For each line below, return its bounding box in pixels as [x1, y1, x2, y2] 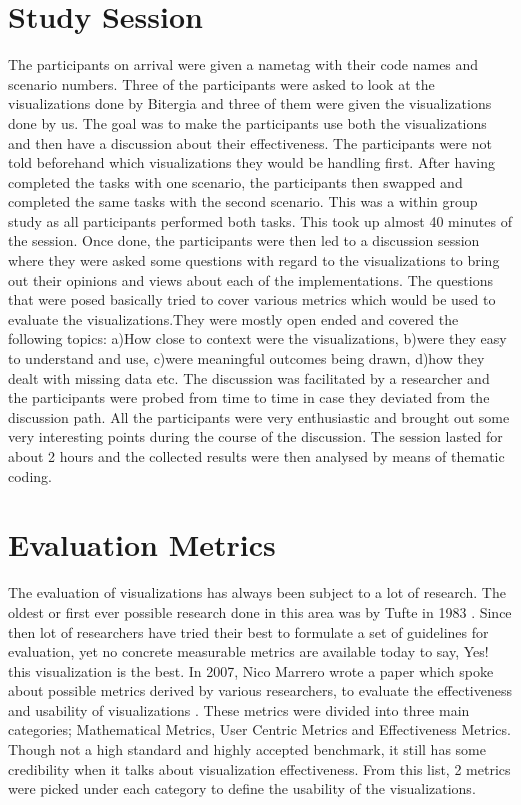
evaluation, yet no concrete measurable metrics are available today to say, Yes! [8, 641, 489, 662]
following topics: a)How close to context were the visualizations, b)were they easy [8, 328, 507, 349]
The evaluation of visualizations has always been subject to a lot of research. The [8, 582, 506, 603]
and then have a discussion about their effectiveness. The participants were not [8, 132, 492, 153]
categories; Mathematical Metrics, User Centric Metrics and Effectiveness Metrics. [8, 719, 511, 740]
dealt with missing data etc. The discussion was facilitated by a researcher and [8, 367, 490, 388]
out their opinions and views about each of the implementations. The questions [8, 269, 493, 290]
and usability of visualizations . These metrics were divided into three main [8, 699, 470, 720]
